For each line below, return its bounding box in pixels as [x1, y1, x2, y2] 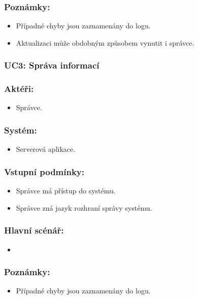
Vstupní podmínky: [4, 165, 85, 178]
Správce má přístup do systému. [16, 185, 116, 196]
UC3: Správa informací [4, 59, 100, 72]
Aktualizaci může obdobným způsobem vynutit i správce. [16, 37, 194, 48]
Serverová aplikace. [16, 144, 76, 154]
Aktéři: [4, 82, 34, 95]
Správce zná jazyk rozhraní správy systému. [16, 202, 152, 213]
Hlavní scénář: [4, 224, 64, 237]
